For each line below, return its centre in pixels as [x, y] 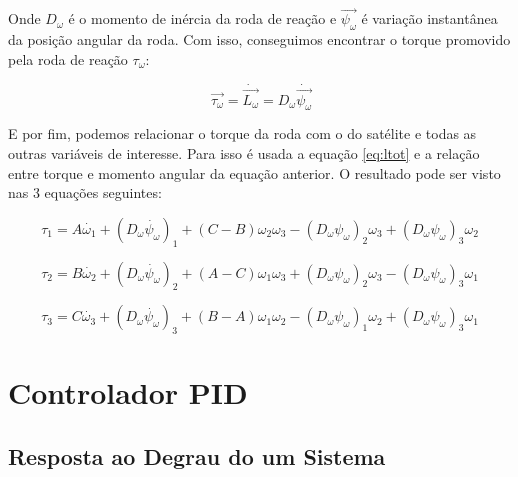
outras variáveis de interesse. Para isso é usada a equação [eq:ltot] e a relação [244, 153]
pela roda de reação [68, 58]
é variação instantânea [429, 18]
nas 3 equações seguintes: [85, 192]
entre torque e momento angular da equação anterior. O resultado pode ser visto [254, 172]
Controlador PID [128, 392]
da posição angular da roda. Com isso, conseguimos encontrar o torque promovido [259, 39]
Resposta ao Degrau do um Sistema [197, 455]
